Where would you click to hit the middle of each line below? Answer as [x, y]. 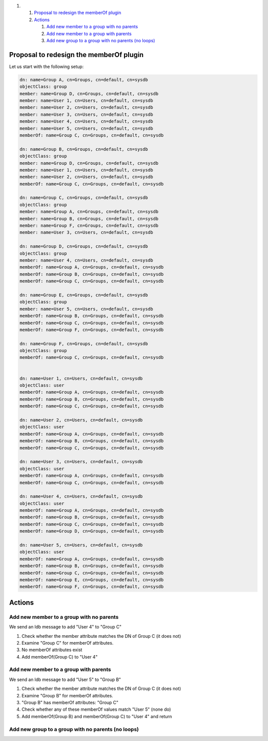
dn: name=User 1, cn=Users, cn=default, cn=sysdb [81, 378]
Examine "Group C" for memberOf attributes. [67, 643]
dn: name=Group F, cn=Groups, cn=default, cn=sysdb [84, 343]
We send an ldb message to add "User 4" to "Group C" [65, 627]
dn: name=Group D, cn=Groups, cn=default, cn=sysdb [84, 246]
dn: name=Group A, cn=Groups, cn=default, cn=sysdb [84, 80]
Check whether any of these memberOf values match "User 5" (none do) [96, 709]
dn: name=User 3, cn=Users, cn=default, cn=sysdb [81, 462]
